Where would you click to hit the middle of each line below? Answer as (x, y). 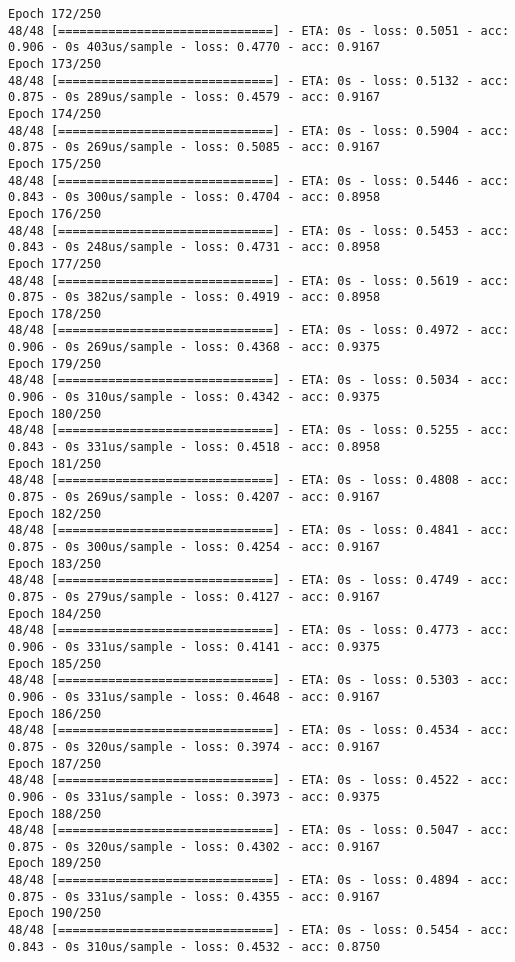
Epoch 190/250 (55, 913)
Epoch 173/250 (55, 63)
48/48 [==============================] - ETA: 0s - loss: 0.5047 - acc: (259, 830)
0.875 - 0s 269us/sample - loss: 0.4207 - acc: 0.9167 (194, 497)
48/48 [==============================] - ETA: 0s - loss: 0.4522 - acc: (259, 780)
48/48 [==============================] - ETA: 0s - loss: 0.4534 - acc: (259, 730)
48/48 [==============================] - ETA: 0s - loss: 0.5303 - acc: (259, 680)
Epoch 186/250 (55, 713)
